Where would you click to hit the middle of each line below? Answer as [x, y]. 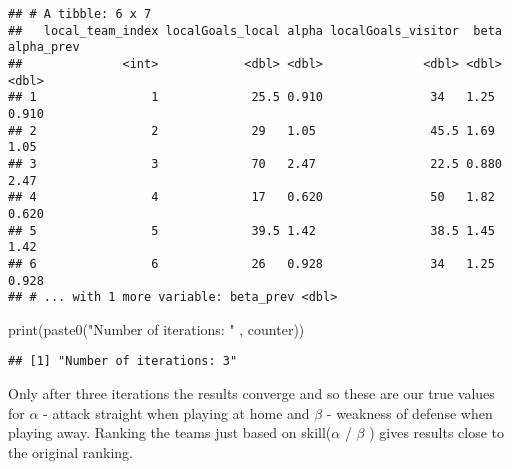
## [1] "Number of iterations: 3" [123, 361]
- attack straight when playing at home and [176, 412]
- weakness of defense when [409, 412]
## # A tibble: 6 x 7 [80, 14]
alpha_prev [44, 47]
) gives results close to [437, 432]
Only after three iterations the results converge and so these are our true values [251, 393]
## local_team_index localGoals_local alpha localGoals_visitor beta [255, 30]
